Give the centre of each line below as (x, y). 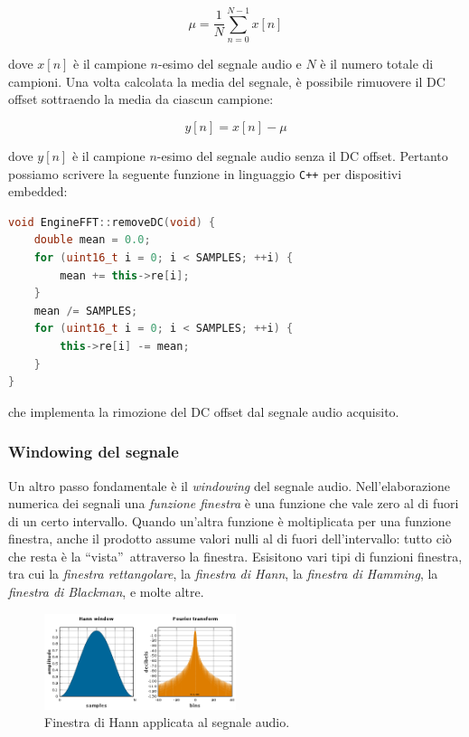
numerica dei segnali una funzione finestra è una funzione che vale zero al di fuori (234, 503)
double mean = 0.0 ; (92, 240)
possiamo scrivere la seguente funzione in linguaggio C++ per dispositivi (205, 173)
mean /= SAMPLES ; (86, 311)
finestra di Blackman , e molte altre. (106, 592)
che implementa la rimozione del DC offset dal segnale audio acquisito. (204, 411)
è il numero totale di (377, 64)
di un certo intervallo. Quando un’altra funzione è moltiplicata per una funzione (230, 520)
